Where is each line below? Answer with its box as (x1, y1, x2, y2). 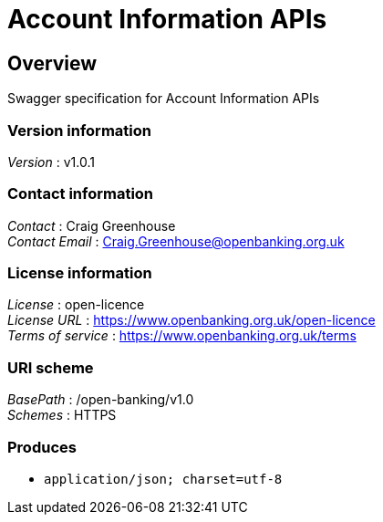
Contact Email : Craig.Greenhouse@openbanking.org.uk (7, 233, 345, 249)
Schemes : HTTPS (7, 407, 117, 423)
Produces (7, 437, 77, 456)
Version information (7, 120, 151, 140)
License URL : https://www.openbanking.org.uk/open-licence (7, 312, 376, 329)
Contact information (7, 184, 154, 204)
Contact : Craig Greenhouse (7, 217, 176, 234)
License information (7, 264, 152, 283)
